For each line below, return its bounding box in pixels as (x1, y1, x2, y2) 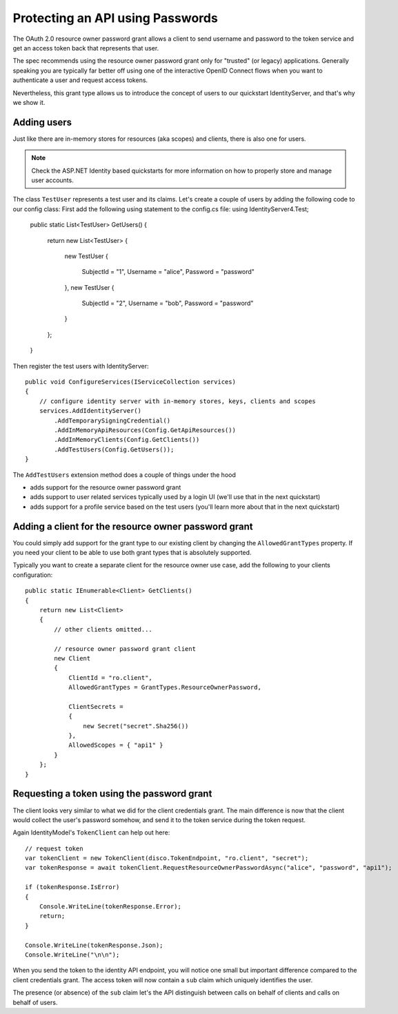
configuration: (12, 570, 53, 579)
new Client (54, 654, 91, 662)
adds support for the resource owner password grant (30, 483, 181, 491)
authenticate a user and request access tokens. (12, 76, 148, 84)
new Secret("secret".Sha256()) (83, 722, 189, 730)
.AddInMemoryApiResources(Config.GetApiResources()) (54, 427, 236, 434)
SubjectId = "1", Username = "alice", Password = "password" (81, 268, 255, 276)
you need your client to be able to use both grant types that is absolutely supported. (12, 549, 252, 557)
